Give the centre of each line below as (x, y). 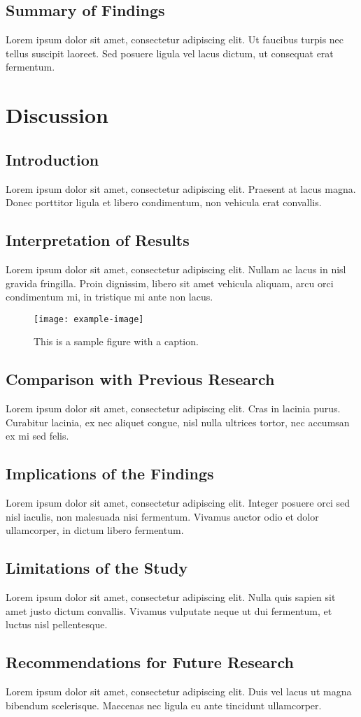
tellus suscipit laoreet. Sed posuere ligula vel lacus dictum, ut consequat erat (170, 53)
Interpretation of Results (98, 240)
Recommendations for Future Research (150, 662)
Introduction (52, 159)
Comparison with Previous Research (140, 379)
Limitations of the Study (97, 568)
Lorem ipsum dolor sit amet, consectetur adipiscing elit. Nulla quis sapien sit (171, 597)
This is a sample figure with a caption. (116, 341)
